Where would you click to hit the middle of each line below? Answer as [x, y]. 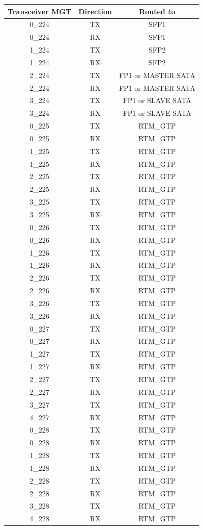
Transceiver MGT [40, 11]
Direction [95, 11]
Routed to [157, 11]
